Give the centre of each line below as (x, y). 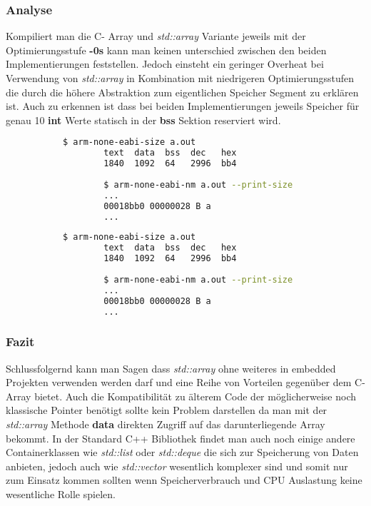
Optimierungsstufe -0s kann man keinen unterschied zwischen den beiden (166, 50)
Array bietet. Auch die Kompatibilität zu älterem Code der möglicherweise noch (181, 396)
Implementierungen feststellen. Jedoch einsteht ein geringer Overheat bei (165, 64)
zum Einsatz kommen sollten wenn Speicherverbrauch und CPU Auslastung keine (184, 480)
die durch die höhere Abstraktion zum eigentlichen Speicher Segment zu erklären (182, 92)
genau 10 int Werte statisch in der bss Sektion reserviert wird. (143, 120)
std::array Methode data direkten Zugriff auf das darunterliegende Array (166, 424)
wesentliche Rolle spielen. (61, 494)
